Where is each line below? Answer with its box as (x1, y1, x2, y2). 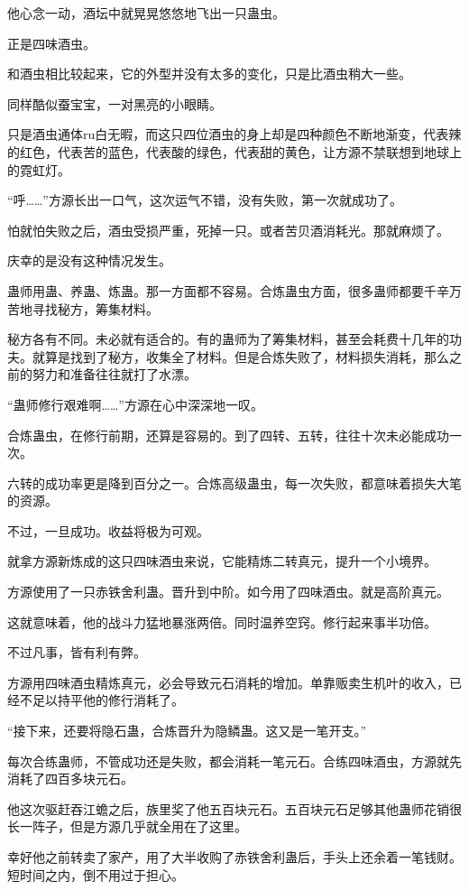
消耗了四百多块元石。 (7, 769, 133, 788)
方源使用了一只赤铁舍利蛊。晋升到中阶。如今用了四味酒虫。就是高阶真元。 (7, 582, 449, 601)
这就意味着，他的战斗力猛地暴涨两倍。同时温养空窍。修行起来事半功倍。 (7, 612, 437, 631)
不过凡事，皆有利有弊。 (7, 643, 146, 662)
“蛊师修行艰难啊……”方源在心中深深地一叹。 (7, 394, 263, 413)
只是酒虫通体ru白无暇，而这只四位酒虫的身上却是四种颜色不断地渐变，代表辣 (7, 125, 462, 144)
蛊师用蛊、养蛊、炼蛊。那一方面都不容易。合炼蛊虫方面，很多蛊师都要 (7, 281, 424, 300)
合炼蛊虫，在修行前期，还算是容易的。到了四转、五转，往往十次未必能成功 (7, 425, 449, 444)
